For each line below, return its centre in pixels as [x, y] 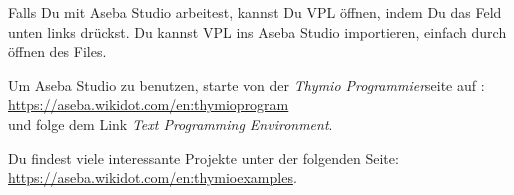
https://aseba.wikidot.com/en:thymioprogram [148, 104]
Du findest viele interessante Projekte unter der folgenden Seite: [203, 157]
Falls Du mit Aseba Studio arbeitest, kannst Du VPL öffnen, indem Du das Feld [255, 12]
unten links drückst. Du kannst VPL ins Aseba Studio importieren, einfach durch [257, 31]
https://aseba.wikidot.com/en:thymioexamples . [152, 177]
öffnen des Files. [57, 51]
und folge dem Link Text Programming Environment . [170, 123]
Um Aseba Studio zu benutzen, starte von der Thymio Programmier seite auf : [246, 84]
